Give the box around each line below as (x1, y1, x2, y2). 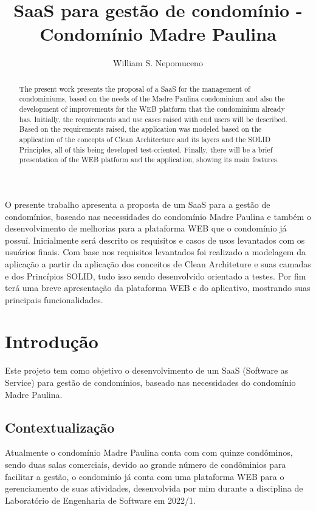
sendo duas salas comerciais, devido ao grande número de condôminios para (5, 458, 286, 470)
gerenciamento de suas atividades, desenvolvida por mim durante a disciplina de (5, 482, 303, 495)
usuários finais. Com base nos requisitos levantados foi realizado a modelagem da (5, 245, 306, 258)
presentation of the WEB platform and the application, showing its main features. (19, 154, 279, 165)
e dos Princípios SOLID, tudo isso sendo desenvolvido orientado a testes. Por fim (5, 269, 306, 282)
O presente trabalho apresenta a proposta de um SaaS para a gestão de (5, 197, 270, 210)
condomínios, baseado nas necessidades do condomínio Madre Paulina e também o (5, 210, 311, 222)
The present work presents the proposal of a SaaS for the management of (19, 83, 250, 94)
